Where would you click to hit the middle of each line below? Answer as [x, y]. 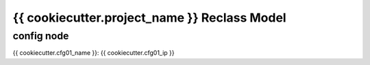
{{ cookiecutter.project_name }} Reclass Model [150, 18]
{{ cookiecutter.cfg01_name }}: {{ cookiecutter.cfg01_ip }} [94, 53]
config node [41, 36]
